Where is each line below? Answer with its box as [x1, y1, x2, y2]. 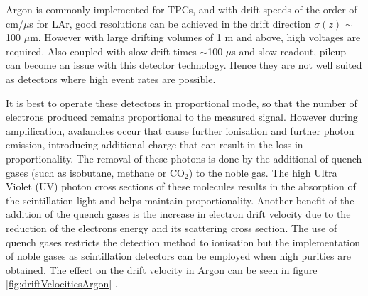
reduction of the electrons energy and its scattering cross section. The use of [6, 220, 337, 235]
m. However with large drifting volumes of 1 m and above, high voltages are [30, 30, 361, 45]
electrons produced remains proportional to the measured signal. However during [6, 109, 358, 124]
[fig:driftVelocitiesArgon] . [6, 276, 118, 291]
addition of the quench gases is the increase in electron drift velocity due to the [6, 207, 351, 221]
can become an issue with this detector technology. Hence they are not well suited [6, 57, 362, 72]
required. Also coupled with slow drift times [6, 43, 197, 58]
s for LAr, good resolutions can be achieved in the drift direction [29, 16, 311, 31]
